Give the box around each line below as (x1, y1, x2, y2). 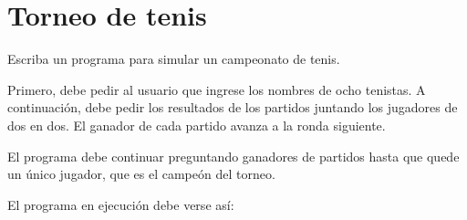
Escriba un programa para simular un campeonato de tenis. (7, 49, 340, 68)
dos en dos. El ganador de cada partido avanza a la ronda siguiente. (7, 115, 386, 134)
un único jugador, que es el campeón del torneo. (7, 164, 275, 183)
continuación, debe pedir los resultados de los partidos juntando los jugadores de (7, 98, 458, 117)
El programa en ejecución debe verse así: (7, 194, 234, 214)
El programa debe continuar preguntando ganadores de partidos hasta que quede (7, 146, 460, 165)
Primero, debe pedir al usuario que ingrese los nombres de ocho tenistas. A (7, 79, 426, 99)
